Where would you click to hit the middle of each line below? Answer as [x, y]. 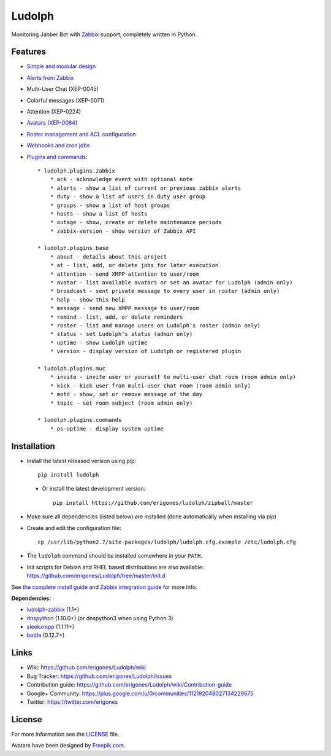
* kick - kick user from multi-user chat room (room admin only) [150, 386]
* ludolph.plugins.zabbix [77, 171]
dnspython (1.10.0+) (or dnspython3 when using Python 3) [100, 618]
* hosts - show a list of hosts [99, 214]
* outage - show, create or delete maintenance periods [136, 222]
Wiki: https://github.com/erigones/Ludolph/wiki [86, 668]
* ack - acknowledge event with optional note [121, 179]
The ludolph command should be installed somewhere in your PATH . [114, 556]
